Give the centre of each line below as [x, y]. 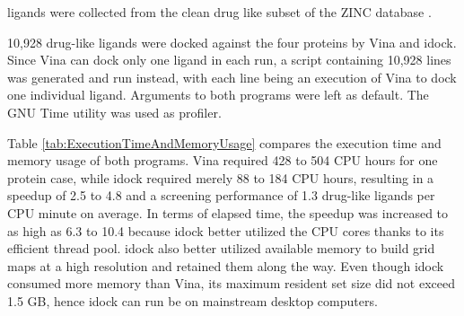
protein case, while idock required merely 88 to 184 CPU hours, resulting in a [221, 177]
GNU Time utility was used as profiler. [114, 112]
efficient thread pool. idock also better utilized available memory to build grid [221, 248]
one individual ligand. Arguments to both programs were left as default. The [218, 95]
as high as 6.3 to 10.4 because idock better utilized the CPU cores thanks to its [226, 230]
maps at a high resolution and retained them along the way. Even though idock [226, 265]
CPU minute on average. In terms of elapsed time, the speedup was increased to [228, 212]
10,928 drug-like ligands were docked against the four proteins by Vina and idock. [232, 42]
